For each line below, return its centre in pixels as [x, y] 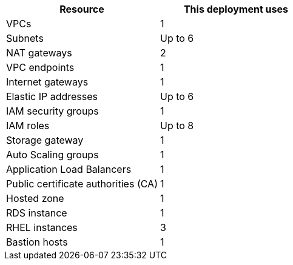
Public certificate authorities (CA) [82, 184]
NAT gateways [39, 53]
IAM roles [28, 126]
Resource [82, 9]
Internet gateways [47, 82]
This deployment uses [236, 9]
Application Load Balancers [69, 169]
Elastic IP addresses [52, 96]
